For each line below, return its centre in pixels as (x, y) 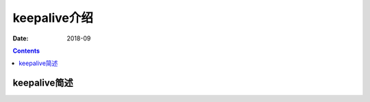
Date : (21, 38)
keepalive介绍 (53, 18)
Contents (26, 51)
